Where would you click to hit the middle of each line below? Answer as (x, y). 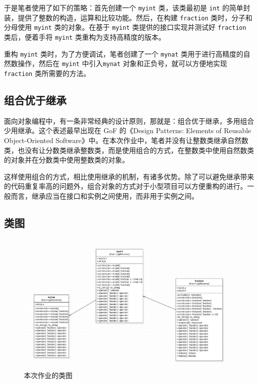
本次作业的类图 (48, 375)
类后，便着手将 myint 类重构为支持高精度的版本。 (85, 37)
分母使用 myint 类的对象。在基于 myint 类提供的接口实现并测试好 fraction (125, 27)
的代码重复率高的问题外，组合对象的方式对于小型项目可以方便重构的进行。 (126, 186)
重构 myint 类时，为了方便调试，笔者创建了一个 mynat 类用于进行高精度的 (124, 53)
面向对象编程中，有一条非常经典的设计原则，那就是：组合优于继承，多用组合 (129, 120)
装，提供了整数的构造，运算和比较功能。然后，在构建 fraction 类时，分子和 (128, 17)
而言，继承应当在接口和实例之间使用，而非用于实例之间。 (104, 195)
